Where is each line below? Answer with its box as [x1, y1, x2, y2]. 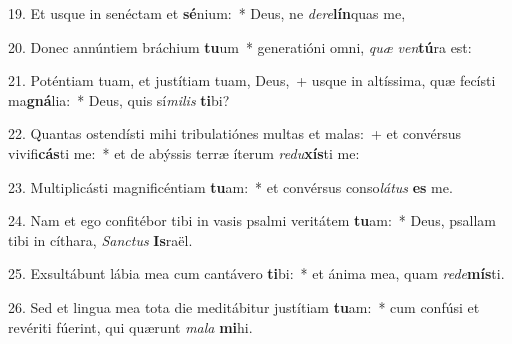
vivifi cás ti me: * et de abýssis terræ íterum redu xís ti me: [8, 142, 360, 163]
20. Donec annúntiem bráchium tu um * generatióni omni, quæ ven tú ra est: [8, 36, 472, 57]
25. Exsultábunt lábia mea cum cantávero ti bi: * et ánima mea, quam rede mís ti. [8, 263, 505, 284]
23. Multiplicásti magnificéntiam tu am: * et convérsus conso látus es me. [8, 176, 453, 197]
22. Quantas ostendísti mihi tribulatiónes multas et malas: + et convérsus [8, 123, 461, 144]
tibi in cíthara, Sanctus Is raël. [8, 229, 193, 250]
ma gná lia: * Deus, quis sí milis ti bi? [8, 89, 230, 110]
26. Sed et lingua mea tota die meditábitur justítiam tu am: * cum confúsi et [8, 296, 480, 317]
